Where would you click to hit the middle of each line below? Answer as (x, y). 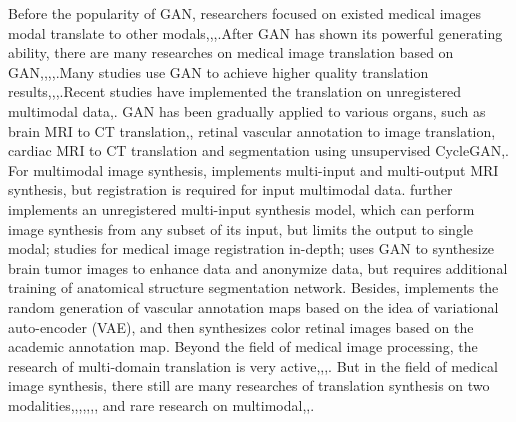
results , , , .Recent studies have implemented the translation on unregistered (235, 91)
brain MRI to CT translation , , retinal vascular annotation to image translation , (252, 130)
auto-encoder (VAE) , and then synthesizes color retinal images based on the (241, 326)
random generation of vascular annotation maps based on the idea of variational (253, 306)
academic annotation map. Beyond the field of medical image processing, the (243, 346)
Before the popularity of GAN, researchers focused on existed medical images (244, 13)
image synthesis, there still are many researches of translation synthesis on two (249, 385)
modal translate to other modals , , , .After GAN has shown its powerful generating (255, 32)
